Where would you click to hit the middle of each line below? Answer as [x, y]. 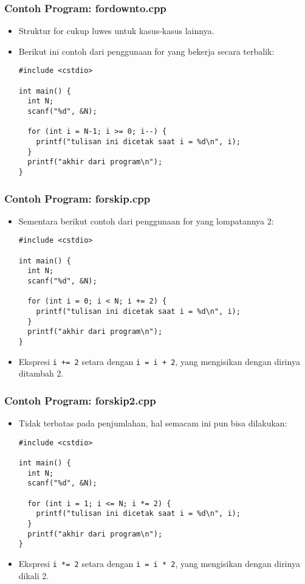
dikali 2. [34, 575]
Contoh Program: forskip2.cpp [80, 400]
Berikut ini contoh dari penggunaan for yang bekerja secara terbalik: [146, 51]
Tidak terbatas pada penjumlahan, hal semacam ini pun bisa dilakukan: [153, 423]
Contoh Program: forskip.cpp [77, 198]
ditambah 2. [41, 373]
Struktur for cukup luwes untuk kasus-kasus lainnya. [116, 31]
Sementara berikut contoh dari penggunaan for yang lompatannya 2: [146, 221]
